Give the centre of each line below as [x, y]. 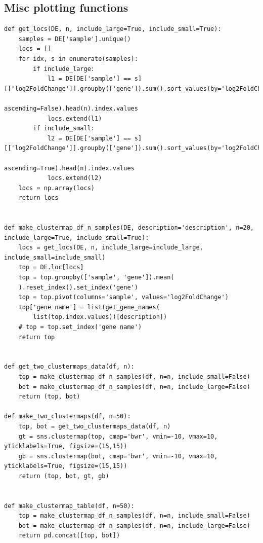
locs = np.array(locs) [56, 188]
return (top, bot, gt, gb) [64, 476]
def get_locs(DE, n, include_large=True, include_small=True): [113, 29]
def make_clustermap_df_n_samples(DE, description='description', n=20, [129, 228]
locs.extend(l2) [75, 178]
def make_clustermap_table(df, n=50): [69, 506]
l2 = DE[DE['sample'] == [89, 138]
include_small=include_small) [55, 257]
